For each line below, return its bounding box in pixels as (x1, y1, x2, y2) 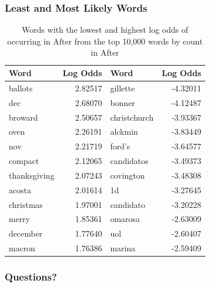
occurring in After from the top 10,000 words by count (7, 35, 203, 47)
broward (9, 111, 38, 123)
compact (9, 155, 39, 167)
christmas (9, 198, 43, 210)
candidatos (110, 155, 149, 167)
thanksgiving (9, 169, 54, 181)
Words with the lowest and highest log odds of (22, 23, 188, 36)
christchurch (110, 111, 154, 123)
